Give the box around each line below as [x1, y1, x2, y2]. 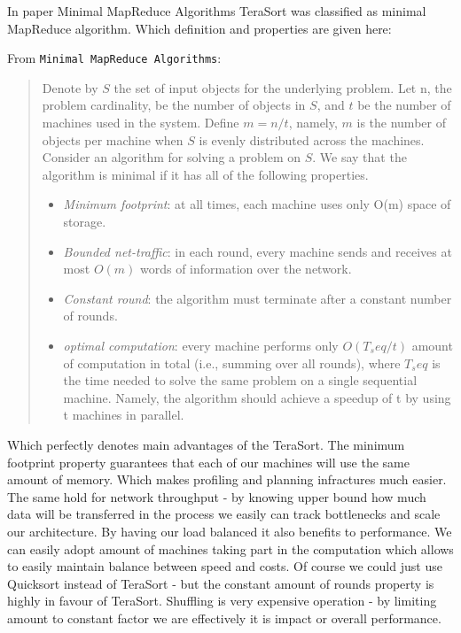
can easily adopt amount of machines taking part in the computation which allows [7, 539, 454, 558]
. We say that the [312, 148, 407, 166]
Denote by [42, 78, 98, 96]
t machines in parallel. [63, 405, 184, 424]
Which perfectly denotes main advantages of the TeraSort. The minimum [7, 435, 405, 453]
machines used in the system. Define [42, 113, 239, 132]
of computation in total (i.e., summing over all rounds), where [63, 353, 401, 372]
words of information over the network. [140, 259, 352, 278]
